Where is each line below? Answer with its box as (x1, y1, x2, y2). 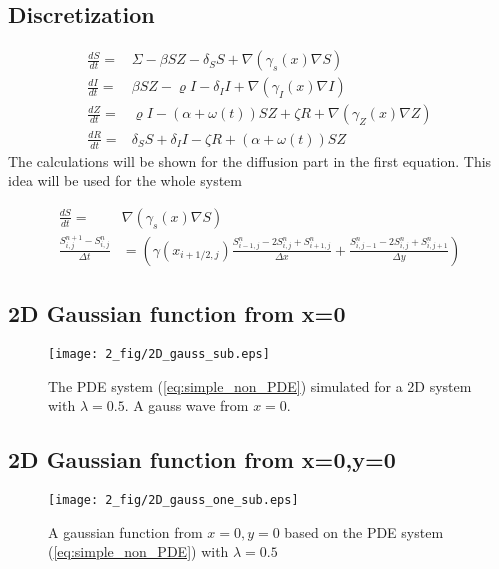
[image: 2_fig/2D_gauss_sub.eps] (48, 347, 270, 361)
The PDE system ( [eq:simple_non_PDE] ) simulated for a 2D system (48, 375, 472, 396)
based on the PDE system (284, 521, 444, 542)
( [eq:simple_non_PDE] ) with (48, 541, 229, 562)
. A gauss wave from (124, 395, 249, 416)
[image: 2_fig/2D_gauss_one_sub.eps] (48, 493, 299, 508)
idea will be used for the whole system (8, 170, 242, 191)
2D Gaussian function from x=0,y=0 (8, 444, 396, 475)
